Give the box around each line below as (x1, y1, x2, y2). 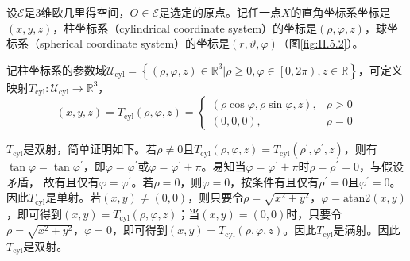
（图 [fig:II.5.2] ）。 (277, 35, 364, 52)
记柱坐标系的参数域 (6, 61, 106, 78)
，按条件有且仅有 (230, 173, 319, 190)
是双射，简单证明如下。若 (23, 140, 157, 157)
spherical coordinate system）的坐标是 (39, 35, 230, 52)
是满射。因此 (333, 221, 400, 238)
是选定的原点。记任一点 (158, 4, 281, 20)
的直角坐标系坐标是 (290, 4, 391, 20)
